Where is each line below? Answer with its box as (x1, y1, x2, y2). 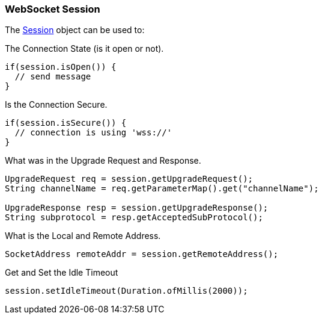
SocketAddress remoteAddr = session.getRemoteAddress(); (5, 249, 279, 259)
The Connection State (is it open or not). (5, 43, 164, 54)
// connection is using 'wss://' (14, 128, 172, 138)
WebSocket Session (5, 3, 100, 15)
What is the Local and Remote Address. (5, 231, 161, 241)
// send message (14, 72, 91, 82)
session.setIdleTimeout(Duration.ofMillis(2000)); (5, 286, 248, 296)
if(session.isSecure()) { (5, 118, 127, 128)
